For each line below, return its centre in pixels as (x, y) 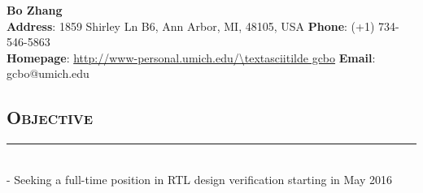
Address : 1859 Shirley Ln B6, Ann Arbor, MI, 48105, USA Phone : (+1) (191, 26)
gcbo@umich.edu (48, 73)
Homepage (37, 57)
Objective (50, 117)
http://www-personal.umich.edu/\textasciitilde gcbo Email (223, 57)
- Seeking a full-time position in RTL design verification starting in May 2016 (199, 179)
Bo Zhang (35, 10)
